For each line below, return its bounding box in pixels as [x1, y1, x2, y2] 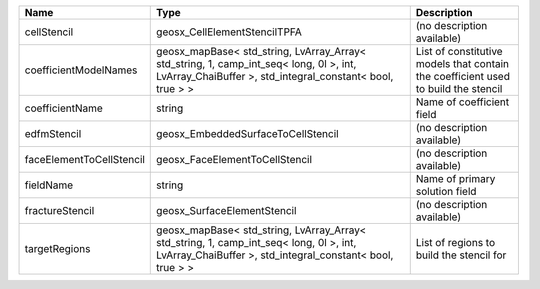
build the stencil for [415, 248, 507, 262]
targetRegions [24, 242, 91, 255]
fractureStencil [24, 204, 95, 217]
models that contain [415, 57, 510, 70]
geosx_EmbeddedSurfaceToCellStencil [156, 127, 339, 140]
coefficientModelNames [24, 63, 138, 77]
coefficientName [24, 101, 104, 115]
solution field [415, 185, 477, 198]
